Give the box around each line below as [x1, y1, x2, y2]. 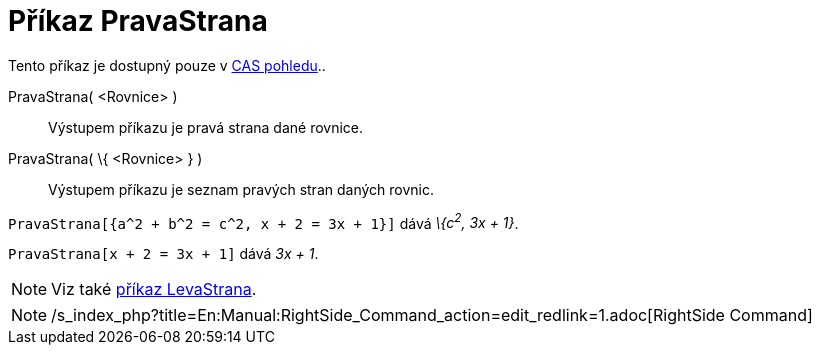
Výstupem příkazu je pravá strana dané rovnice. [48, 118, 364, 136]
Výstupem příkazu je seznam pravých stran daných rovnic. [48, 180, 434, 198]
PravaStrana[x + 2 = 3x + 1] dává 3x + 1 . [8, 245, 319, 263]
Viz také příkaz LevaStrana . [51, 279, 257, 300]
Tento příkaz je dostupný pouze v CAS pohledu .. [8, 56, 326, 74]
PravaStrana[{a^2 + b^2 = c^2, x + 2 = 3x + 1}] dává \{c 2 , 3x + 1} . [8, 211, 519, 232]
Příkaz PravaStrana [8, 4, 268, 38]
